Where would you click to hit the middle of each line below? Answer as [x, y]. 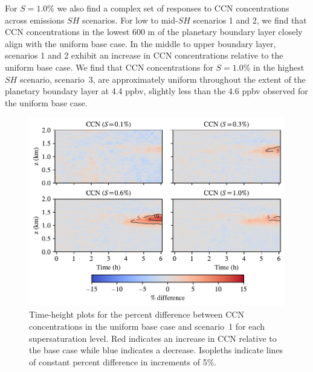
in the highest [279, 67]
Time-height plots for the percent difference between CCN [137, 314]
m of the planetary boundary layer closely [225, 32]
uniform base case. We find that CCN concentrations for [109, 67]
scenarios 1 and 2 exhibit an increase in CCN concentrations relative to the [144, 55]
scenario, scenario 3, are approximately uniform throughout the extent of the [163, 79]
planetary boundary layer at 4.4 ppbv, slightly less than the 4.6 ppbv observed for [156, 91]
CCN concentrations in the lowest [67, 32]
